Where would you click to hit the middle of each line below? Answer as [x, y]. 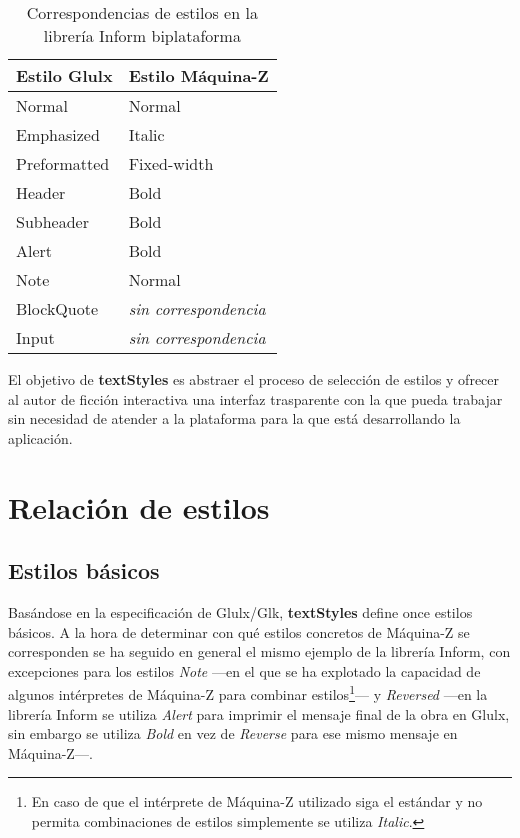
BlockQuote [57, 308]
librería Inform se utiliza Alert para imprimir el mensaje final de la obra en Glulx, [259, 713]
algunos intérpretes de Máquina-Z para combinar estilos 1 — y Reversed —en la [248, 692]
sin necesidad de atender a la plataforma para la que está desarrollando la [234, 418]
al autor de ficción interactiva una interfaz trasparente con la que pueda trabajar [255, 398]
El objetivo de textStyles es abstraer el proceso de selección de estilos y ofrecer [254, 379]
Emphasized [58, 134]
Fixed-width [171, 163]
